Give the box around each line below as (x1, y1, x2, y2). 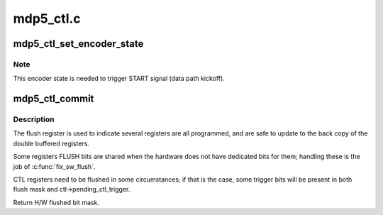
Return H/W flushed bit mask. (13, 198, 99, 206)
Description (13, 114, 55, 124)
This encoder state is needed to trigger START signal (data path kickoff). (13, 75, 225, 83)
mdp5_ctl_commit (13, 93, 94, 105)
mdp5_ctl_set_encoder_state (13, 38, 144, 50)
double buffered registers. (13, 139, 90, 148)
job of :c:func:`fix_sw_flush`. (13, 162, 96, 170)
